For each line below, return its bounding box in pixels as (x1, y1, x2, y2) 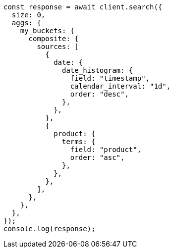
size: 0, (11, 11, 46, 19)
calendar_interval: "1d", (70, 82, 171, 90)
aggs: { (11, 19, 41, 27)
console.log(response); (3, 225, 96, 233)
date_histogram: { (62, 66, 133, 74)
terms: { (62, 138, 96, 146)
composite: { (28, 35, 79, 43)
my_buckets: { (20, 27, 75, 35)
